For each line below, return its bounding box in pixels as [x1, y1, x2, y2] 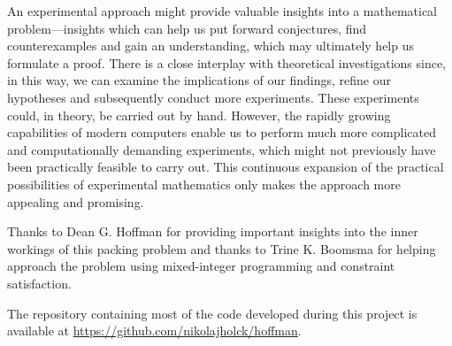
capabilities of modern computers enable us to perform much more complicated [7, 123, 436, 142]
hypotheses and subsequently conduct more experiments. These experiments [7, 88, 419, 106]
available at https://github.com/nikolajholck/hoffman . [7, 321, 302, 340]
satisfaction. [7, 273, 72, 292]
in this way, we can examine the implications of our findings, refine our [7, 71, 391, 89]
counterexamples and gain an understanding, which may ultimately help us [7, 36, 415, 55]
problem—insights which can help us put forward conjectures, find [7, 19, 367, 37]
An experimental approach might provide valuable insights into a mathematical [7, 2, 438, 19]
